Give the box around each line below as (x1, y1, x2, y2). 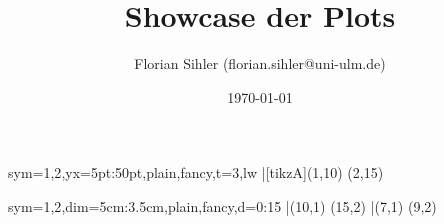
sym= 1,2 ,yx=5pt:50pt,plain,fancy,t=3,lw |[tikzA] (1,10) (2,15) (8, 162, 384, 183)
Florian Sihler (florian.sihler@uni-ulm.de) (134, 53, 386, 74)
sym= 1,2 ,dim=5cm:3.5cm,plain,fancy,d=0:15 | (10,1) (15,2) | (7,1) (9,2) (8, 195, 437, 216)
